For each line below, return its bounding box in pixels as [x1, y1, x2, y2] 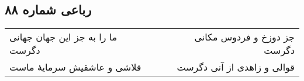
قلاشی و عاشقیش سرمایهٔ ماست [9, 60, 141, 74]
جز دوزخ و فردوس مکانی [194, 30, 295, 44]
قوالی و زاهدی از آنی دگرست [177, 60, 295, 74]
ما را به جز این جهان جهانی [9, 30, 118, 44]
